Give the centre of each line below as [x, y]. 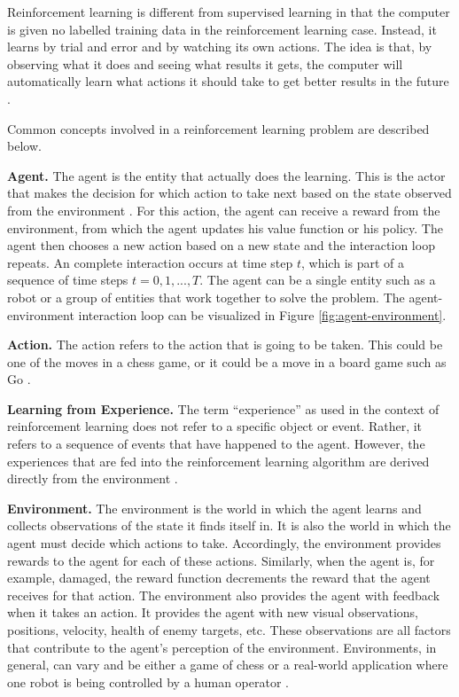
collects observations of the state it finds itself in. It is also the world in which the [229, 525]
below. [24, 146]
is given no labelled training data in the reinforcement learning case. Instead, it [222, 29]
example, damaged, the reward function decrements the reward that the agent [219, 578]
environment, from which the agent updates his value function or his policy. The [225, 227]
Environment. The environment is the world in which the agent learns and [214, 508]
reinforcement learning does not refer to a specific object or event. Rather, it [215, 426]
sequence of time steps [68, 280]
